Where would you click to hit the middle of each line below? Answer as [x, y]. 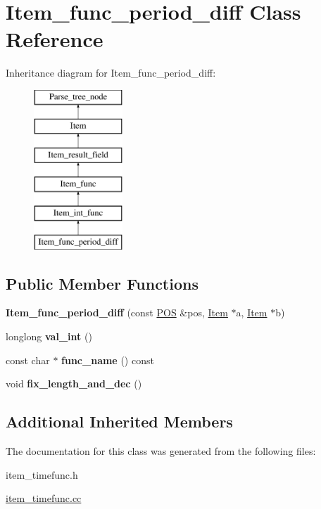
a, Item [252, 313]
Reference [55, 39]
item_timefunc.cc [44, 498]
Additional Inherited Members [119, 421]
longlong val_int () [49, 336]
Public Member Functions [102, 283]
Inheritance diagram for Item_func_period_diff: [111, 73]
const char [28, 360]
